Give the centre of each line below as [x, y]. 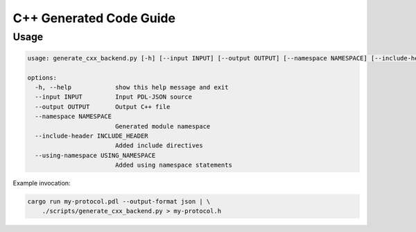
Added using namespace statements [173, 165]
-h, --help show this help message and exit [132, 87]
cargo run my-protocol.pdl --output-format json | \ [119, 202]
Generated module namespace [163, 126]
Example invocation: [42, 183]
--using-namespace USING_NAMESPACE [95, 155]
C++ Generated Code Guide [94, 18]
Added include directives [159, 146]
